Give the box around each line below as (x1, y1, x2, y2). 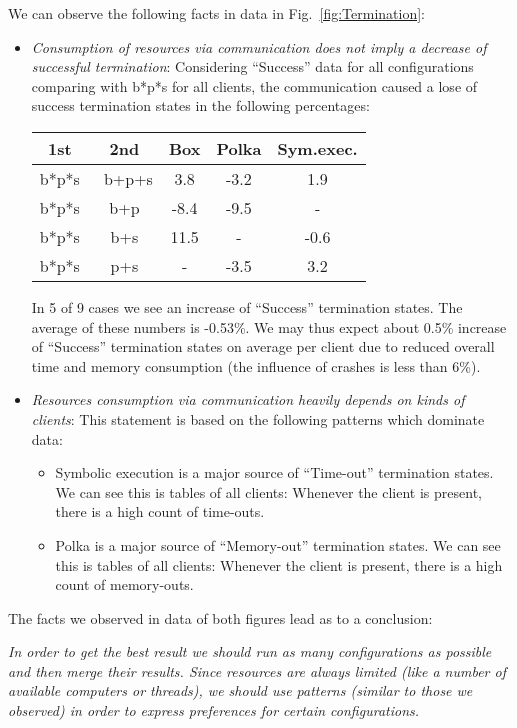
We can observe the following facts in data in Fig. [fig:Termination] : (8, 3, 425, 23)
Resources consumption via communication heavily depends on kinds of (31, 389, 465, 410)
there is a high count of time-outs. (55, 501, 265, 522)
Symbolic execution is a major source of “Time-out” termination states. (55, 462, 494, 483)
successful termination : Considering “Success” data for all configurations (31, 56, 474, 77)
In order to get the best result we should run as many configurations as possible (8, 641, 492, 662)
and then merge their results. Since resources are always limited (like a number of (8, 660, 506, 681)
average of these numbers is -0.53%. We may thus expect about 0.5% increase (31, 316, 507, 337)
